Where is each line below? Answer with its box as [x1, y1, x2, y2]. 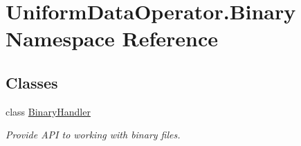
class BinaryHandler [6, 104, 91, 118]
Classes [6, 71, 58, 93]
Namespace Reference [6, 24, 218, 53]
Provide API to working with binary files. [6, 127, 181, 142]
